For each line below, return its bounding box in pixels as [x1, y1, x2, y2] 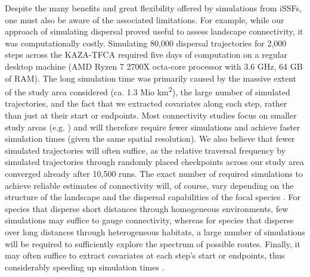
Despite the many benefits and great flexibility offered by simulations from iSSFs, [5, 2, 302, 14]
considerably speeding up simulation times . [5, 260, 165, 273]
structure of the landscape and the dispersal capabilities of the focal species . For [5, 191, 300, 203]
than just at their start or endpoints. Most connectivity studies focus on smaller [5, 109, 297, 121]
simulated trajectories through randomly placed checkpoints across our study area [5, 155, 304, 168]
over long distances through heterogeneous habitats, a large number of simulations [5, 225, 305, 238]
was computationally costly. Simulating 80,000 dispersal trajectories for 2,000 [5, 36, 287, 49]
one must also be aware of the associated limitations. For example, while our [5, 13, 284, 26]
